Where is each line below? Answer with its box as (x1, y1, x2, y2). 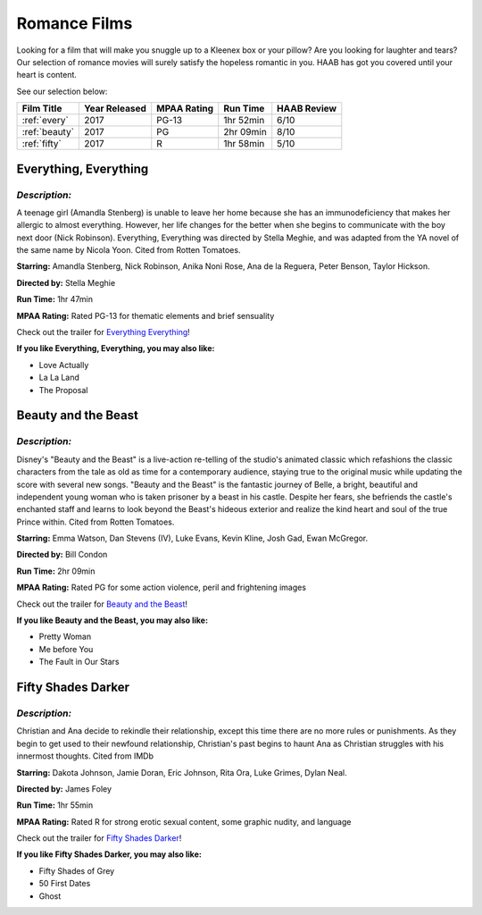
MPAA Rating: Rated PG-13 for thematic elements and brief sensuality (16, 310, 275, 321)
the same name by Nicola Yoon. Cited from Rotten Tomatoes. (16, 245, 241, 256)
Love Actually (38, 359, 89, 370)
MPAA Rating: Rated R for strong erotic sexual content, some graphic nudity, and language (16, 816, 352, 827)
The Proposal (38, 384, 88, 395)
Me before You (38, 643, 94, 654)
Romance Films (16, 13, 133, 33)
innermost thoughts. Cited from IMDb (16, 751, 154, 761)
